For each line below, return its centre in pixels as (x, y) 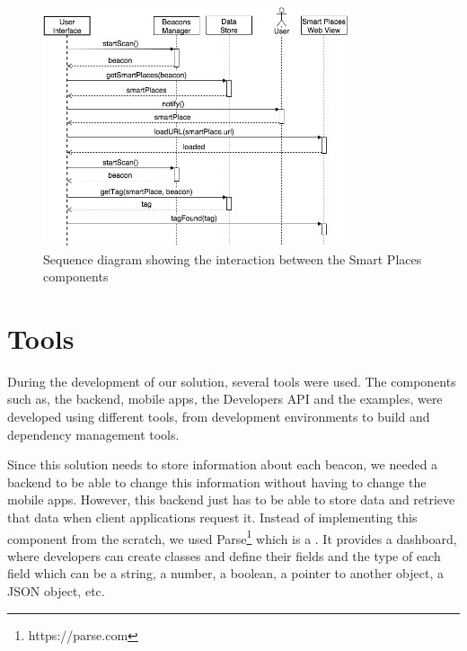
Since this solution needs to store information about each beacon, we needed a (223, 464)
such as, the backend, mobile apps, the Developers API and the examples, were (225, 399)
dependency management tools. (93, 434)
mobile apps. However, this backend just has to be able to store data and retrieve (231, 499)
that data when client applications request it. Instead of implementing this (212, 517)
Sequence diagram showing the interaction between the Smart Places (233, 259)
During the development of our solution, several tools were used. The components (232, 381)
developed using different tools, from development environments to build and (219, 417)
